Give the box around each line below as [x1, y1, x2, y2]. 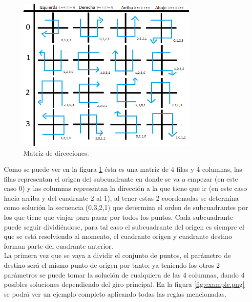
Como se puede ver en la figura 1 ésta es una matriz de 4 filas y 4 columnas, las [4, 164, 242, 174]
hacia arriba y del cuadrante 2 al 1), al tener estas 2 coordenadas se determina [4, 192, 239, 203]
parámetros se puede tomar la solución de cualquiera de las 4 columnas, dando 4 [4, 269, 245, 279]
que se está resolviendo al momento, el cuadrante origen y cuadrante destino [4, 231, 232, 241]
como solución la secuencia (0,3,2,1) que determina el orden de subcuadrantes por [4, 202, 248, 212]
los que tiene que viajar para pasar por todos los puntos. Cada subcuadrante [4, 212, 233, 222]
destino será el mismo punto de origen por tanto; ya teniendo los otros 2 [4, 260, 220, 270]
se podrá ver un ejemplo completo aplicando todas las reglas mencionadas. [4, 288, 227, 299]
